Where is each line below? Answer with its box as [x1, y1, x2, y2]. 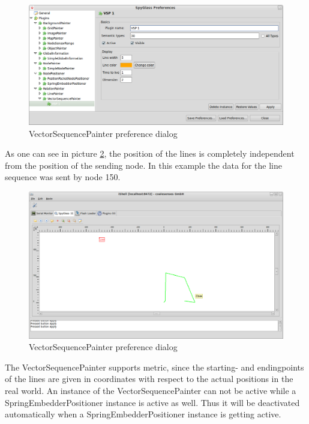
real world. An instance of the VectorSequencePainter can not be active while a [5, 384, 296, 397]
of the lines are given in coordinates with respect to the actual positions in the [5, 372, 293, 385]
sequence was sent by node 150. [5, 171, 121, 183]
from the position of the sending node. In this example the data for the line [5, 159, 282, 171]
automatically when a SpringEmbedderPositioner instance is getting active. [5, 408, 281, 420]
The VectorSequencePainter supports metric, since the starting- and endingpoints [5, 360, 304, 373]
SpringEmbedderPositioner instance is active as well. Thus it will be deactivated [5, 396, 300, 408]
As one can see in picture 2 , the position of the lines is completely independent [5, 147, 295, 160]
